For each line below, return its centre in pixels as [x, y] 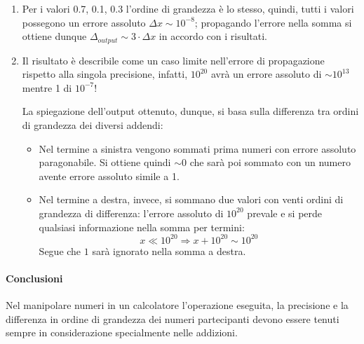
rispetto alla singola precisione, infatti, [105, 74]
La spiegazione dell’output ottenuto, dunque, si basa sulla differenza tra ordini [190, 111]
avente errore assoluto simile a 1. [109, 176]
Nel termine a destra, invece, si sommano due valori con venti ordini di [191, 199]
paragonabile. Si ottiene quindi [105, 162]
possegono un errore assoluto [84, 22]
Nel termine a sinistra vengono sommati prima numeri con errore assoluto [197, 148]
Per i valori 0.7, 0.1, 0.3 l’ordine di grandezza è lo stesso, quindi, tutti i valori [188, 8]
